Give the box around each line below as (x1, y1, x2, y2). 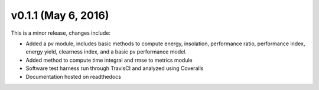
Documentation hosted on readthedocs (25, 73, 121, 80)
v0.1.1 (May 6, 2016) (11, 9, 109, 22)
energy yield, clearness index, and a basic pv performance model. (25, 48, 187, 55)
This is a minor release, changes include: (11, 29, 110, 36)
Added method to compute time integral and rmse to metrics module (25, 56, 193, 64)
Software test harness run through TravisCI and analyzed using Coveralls (25, 65, 204, 72)
